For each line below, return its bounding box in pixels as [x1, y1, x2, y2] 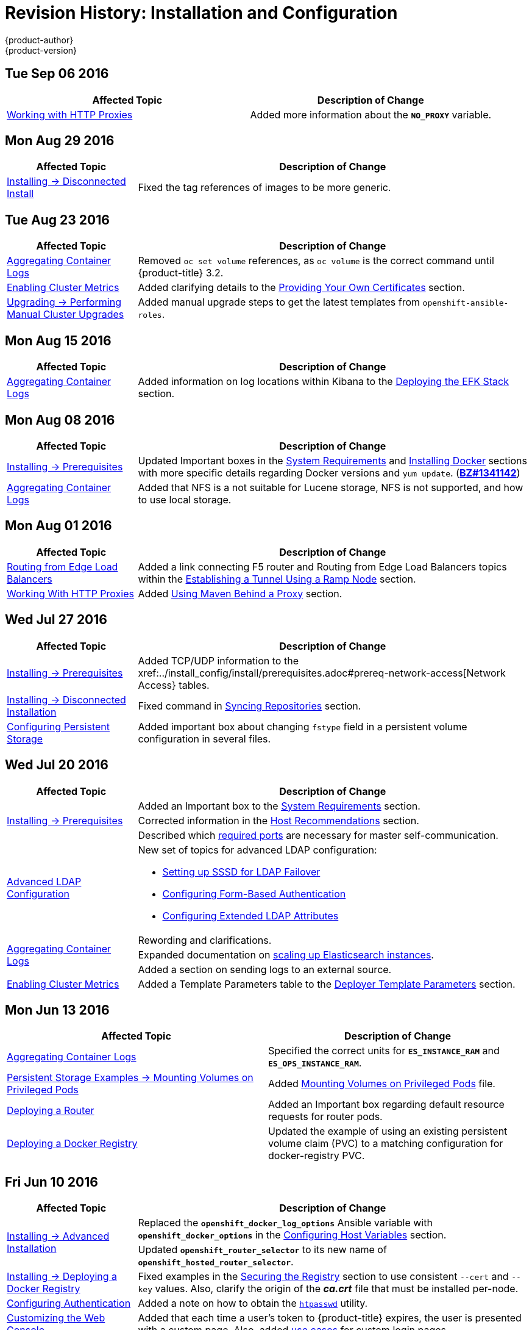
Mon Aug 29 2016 [5, 133, 115, 149]
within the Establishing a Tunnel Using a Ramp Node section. [138, 572, 416, 585]
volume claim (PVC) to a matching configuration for [268, 1137, 503, 1150]
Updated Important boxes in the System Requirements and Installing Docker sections [138, 454, 527, 467]
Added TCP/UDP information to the [138, 654, 299, 667]
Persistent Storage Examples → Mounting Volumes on [7, 1071, 254, 1084]
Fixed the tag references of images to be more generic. [138, 181, 391, 194]
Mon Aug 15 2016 [5, 332, 112, 348]
